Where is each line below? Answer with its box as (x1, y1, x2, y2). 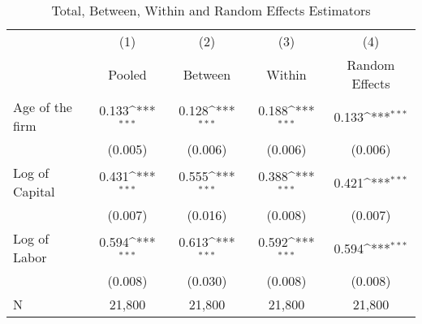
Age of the (13, 97, 72, 116)
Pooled (108, 64, 147, 84)
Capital (13, 182, 55, 201)
